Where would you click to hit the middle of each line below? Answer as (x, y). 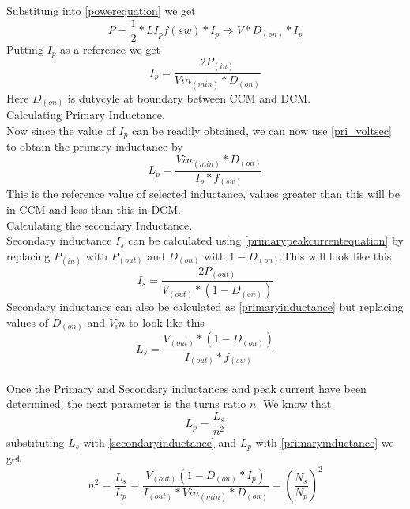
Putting (25, 49)
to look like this (167, 322)
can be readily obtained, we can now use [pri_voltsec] (261, 130)
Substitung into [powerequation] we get (101, 10)
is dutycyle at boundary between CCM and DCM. (189, 97)
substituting (36, 442)
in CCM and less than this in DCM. (94, 209)
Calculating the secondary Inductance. (100, 225)
